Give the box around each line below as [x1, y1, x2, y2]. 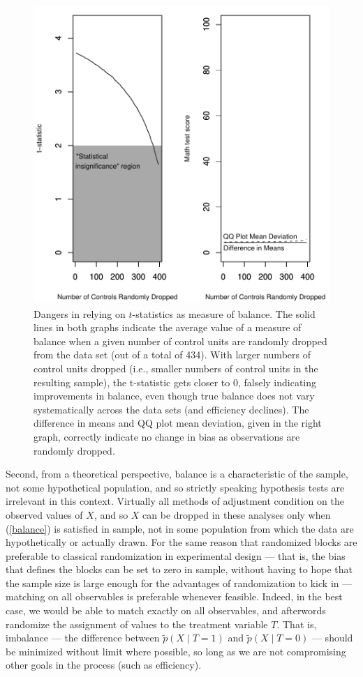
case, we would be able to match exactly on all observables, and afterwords [6, 603, 326, 618]
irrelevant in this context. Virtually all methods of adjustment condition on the [6, 494, 344, 508]
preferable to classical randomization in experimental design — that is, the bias [6, 548, 346, 563]
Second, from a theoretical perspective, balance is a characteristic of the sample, [6, 466, 348, 481]
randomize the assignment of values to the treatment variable [6, 616, 268, 631]
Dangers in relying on [34, 306, 126, 321]
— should [311, 630, 353, 645]
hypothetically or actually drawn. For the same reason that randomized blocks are [6, 535, 357, 549]
